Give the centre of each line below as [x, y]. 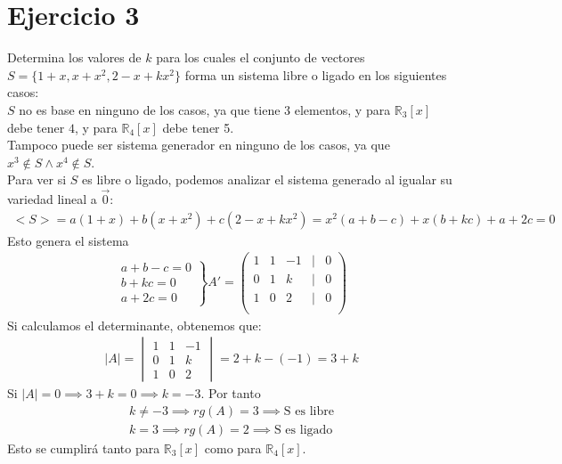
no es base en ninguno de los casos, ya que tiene [150, 109]
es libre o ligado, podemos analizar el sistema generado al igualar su [267, 179]
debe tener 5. [198, 127]
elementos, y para [342, 109]
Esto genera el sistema [68, 240]
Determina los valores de [74, 57]
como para [233, 448]
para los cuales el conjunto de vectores [261, 57]
